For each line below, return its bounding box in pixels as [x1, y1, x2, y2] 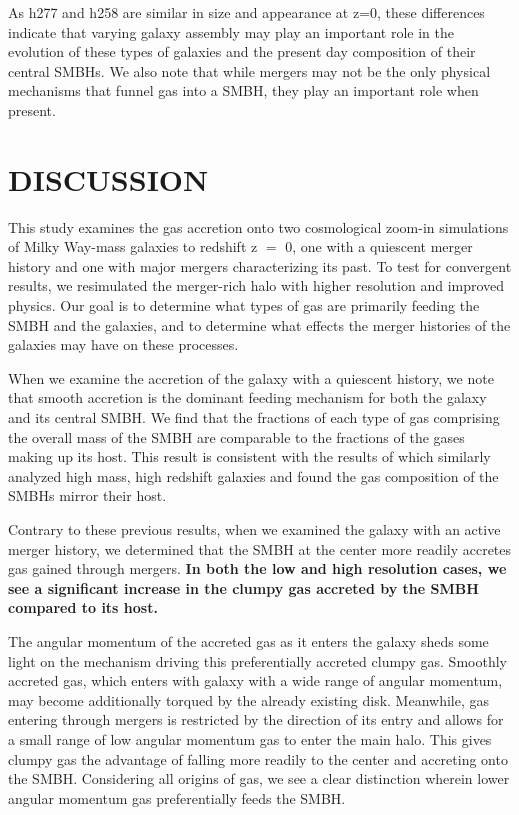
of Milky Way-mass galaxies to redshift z [8, 236, 258, 257]
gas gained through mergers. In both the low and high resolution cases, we [8, 558, 507, 579]
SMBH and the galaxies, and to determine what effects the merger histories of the [8, 314, 511, 335]
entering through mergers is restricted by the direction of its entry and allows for [8, 709, 504, 730]
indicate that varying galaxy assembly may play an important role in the [8, 21, 454, 42]
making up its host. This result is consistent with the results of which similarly [8, 446, 491, 467]
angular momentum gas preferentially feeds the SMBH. [8, 787, 346, 808]
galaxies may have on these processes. [8, 334, 239, 355]
